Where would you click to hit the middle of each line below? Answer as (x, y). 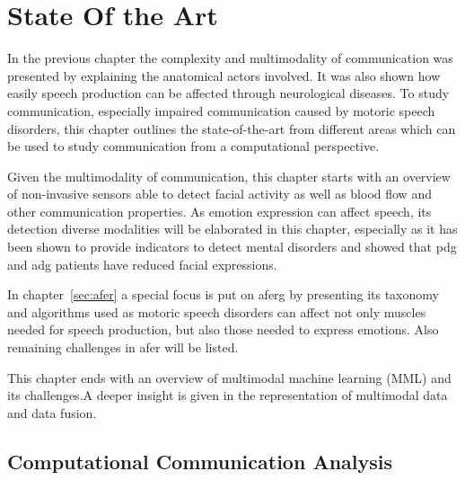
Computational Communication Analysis (200, 461)
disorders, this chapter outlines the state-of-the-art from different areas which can (232, 128)
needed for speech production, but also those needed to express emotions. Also (223, 329)
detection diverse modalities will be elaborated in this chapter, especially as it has (232, 229)
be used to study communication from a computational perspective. (193, 146)
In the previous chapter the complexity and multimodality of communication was (230, 58)
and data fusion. (52, 412)
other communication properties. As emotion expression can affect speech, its (219, 211)
